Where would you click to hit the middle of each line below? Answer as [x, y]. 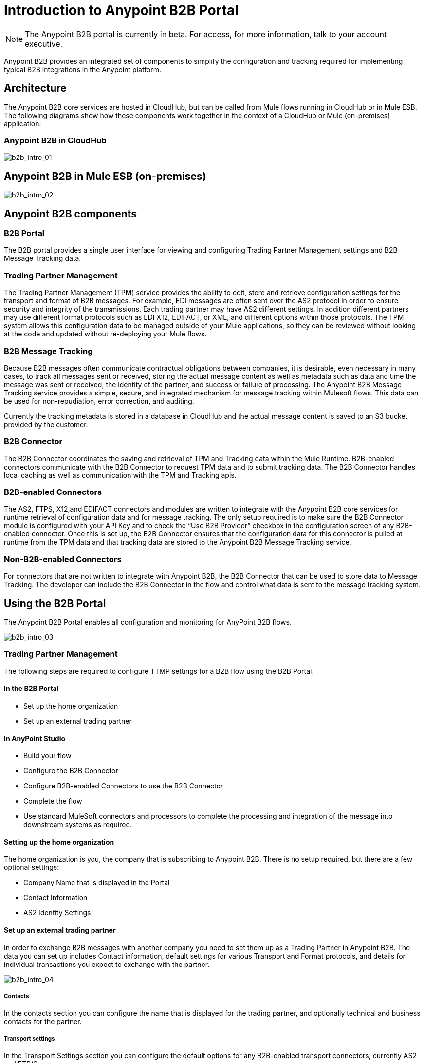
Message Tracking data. [43, 258]
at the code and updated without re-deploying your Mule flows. [105, 334]
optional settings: [32, 867]
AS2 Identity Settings [57, 913]
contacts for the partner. [43, 1022]
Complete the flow [53, 801]
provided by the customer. [46, 424]
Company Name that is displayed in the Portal [97, 883]
